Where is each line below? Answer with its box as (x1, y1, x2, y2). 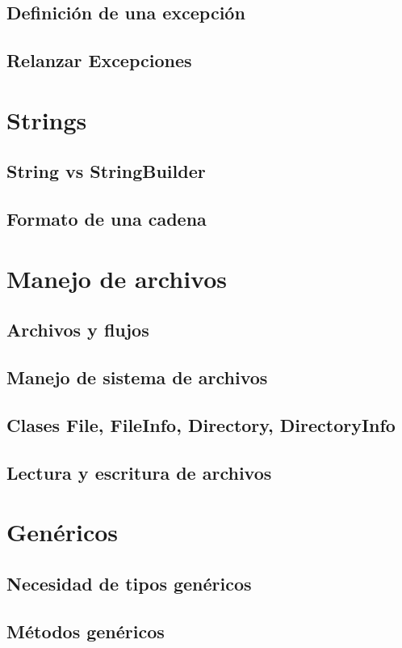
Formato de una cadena (6, 206, 207, 231)
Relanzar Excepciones (6, 48, 192, 73)
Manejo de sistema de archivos (6, 365, 268, 390)
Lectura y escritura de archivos (6, 460, 272, 485)
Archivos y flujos (6, 317, 149, 342)
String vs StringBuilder (6, 159, 206, 184)
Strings (6, 103, 87, 136)
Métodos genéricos (6, 618, 165, 643)
